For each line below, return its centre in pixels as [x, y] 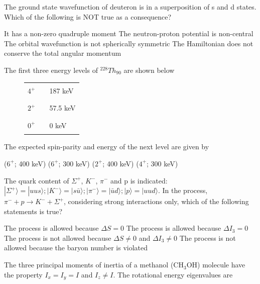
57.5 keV [62, 108]
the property [23, 274]
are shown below [149, 70]
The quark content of [37, 180]
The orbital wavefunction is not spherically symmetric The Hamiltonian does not [129, 43]
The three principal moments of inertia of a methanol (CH [94, 265]
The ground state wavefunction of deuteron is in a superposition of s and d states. [130, 7]
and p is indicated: [139, 180]
